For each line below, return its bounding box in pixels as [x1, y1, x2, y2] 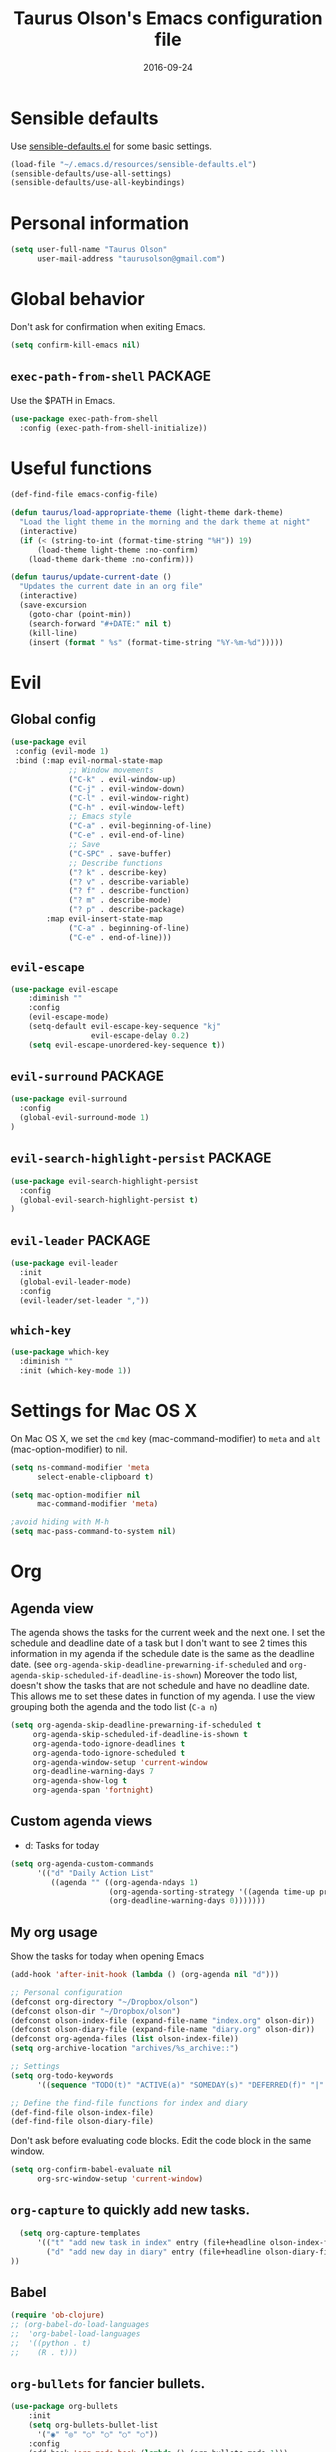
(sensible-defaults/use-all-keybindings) [10, 178, 186, 188]
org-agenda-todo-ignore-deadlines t [32, 1738, 186, 1749]
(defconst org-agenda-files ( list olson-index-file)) [10, 2034, 240, 2044]
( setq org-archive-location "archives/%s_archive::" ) [10, 2043, 240, 2054]
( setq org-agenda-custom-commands [10, 1858, 155, 1869]
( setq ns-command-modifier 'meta [10, 1462, 150, 1472]
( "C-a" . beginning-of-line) [68, 923, 190, 933]
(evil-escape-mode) [28, 1012, 110, 1022]
